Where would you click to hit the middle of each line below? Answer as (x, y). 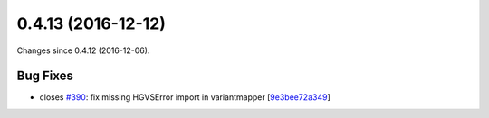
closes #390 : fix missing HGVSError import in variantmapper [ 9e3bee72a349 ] (185, 97)
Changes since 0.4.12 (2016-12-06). (83, 50)
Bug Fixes (45, 76)
